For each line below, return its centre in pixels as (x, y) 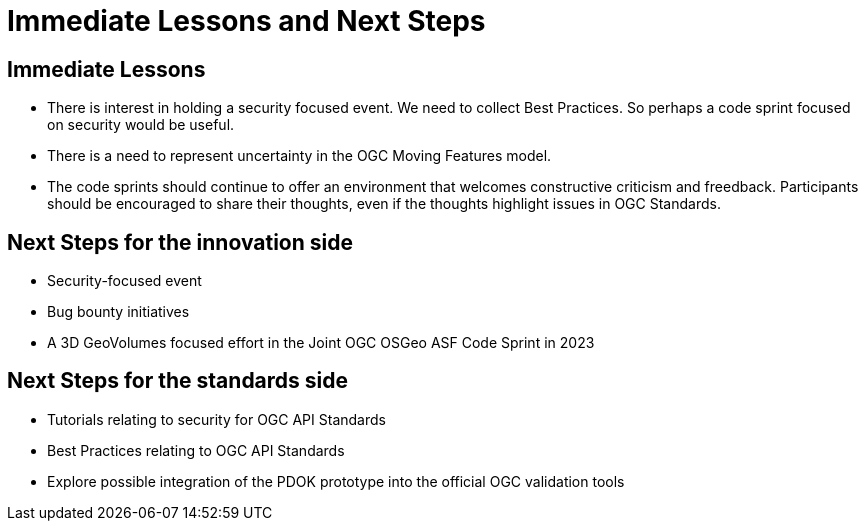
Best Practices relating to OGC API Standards (196, 450)
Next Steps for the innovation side (180, 242)
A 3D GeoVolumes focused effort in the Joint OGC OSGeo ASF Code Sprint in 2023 (321, 343)
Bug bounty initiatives (118, 312)
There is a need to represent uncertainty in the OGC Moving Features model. (299, 156)
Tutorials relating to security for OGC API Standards (216, 419)
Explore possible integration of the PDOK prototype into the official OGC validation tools (336, 481)
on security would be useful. (141, 125)
